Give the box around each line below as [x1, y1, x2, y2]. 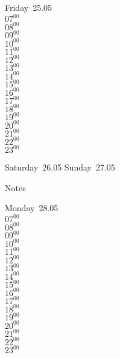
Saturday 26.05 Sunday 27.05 [5, 161, 115, 174]
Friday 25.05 [5, 1, 52, 13]
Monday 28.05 [5, 201, 58, 214]
